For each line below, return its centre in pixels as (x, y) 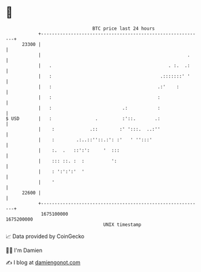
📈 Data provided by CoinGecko (45, 236)
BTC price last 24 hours (124, 28)
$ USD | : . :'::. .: (83, 118)
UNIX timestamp (122, 224)
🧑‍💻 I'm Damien (24, 250)
